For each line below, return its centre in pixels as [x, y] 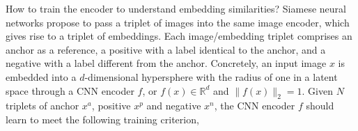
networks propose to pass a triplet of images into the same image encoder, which [178, 22]
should [320, 106]
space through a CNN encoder [70, 90]
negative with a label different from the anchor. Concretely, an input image [166, 63]
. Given [317, 90]
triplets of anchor [42, 106]
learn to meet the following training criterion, [102, 119]
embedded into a [41, 76]
